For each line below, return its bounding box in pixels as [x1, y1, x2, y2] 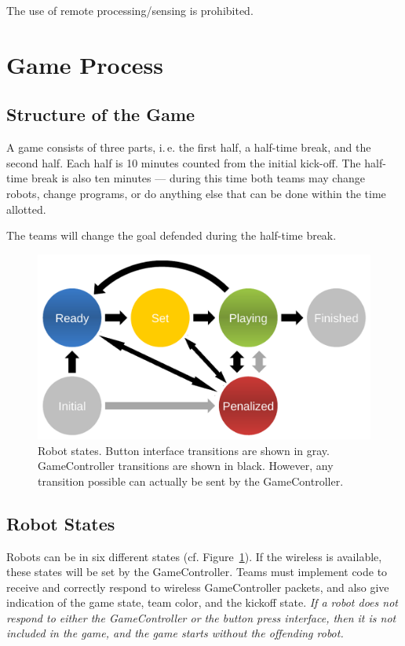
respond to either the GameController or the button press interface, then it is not [6, 609, 396, 626]
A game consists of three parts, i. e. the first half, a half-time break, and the [6, 139, 371, 156]
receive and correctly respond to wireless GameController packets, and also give [6, 578, 389, 595]
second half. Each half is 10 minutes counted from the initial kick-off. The [6, 154, 361, 171]
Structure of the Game [6, 102, 195, 127]
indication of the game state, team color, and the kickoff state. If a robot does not [6, 594, 398, 611]
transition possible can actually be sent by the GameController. [38, 472, 344, 489]
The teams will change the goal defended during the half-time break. [6, 227, 337, 244]
